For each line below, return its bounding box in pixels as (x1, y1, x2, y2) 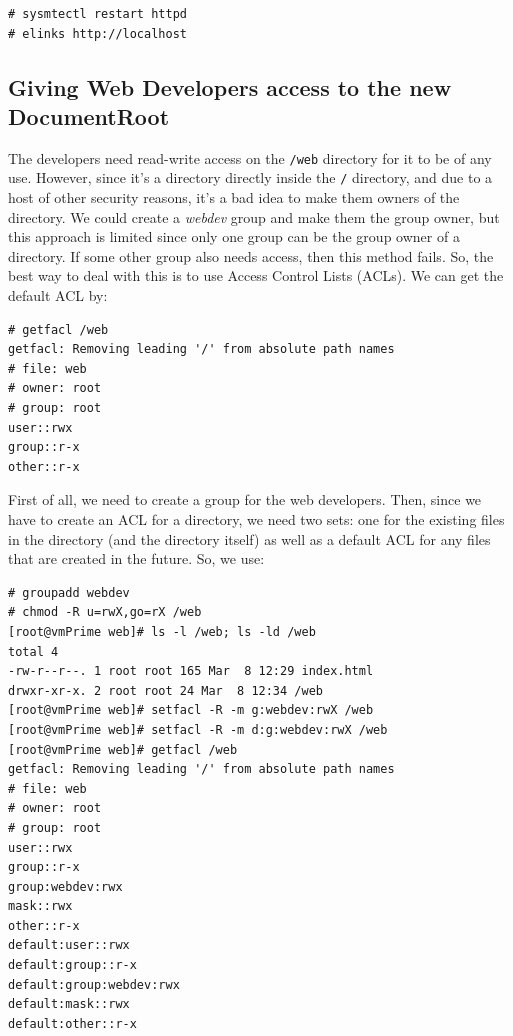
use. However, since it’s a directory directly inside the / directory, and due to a (8, 167, 493, 188)
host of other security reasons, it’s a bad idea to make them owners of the (8, 187, 460, 208)
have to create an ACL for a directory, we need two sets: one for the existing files (8, 509, 505, 529)
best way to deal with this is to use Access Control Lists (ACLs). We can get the (8, 265, 504, 286)
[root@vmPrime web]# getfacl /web (8, 742, 238, 757)
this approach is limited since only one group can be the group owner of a (8, 226, 460, 247)
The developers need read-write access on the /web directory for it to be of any (8, 147, 492, 168)
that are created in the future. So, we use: (8, 548, 265, 569)
